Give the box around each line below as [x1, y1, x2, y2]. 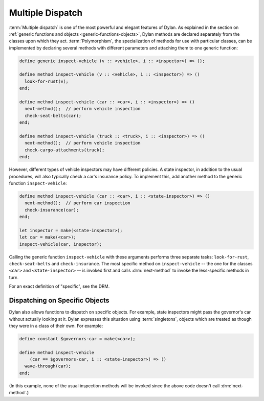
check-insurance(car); [24, 207, 79, 212]
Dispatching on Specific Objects [9, 296, 110, 305]
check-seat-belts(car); [24, 113, 82, 118]
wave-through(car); [24, 363, 71, 369]
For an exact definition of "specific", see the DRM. [9, 283, 110, 289]
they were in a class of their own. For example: [9, 323, 103, 329]
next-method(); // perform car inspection [24, 200, 131, 206]
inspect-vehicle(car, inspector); [19, 241, 102, 247]
